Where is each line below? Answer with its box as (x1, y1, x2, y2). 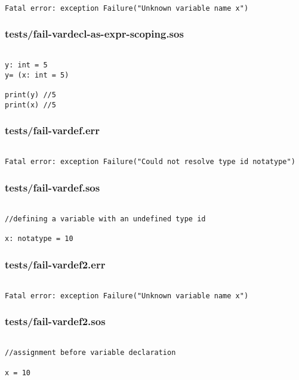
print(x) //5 (5, 100, 56, 109)
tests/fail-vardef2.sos (5, 314, 106, 329)
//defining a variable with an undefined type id (5, 214, 206, 223)
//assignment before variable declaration (5, 348, 176, 357)
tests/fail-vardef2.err (5, 257, 106, 271)
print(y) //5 (5, 91, 56, 100)
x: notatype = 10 (5, 234, 73, 243)
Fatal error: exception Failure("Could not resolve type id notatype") (5, 157, 295, 166)
